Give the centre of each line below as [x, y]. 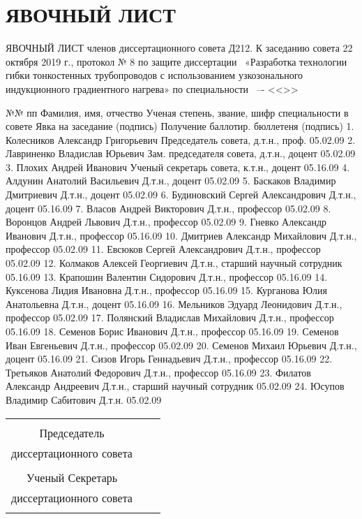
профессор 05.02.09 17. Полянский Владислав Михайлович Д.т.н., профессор [170, 317]
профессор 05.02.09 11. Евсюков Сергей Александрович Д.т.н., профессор [163, 249]
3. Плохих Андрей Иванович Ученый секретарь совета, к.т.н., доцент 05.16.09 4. [178, 167]
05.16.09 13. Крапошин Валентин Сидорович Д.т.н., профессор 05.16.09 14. [167, 276]
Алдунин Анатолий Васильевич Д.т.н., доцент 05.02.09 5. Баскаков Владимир [171, 181]
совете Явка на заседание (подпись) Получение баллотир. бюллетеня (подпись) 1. [180, 126]
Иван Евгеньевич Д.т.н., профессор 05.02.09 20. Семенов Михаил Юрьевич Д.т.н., [181, 345]
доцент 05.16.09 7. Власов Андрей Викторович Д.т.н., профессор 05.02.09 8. [168, 208]
